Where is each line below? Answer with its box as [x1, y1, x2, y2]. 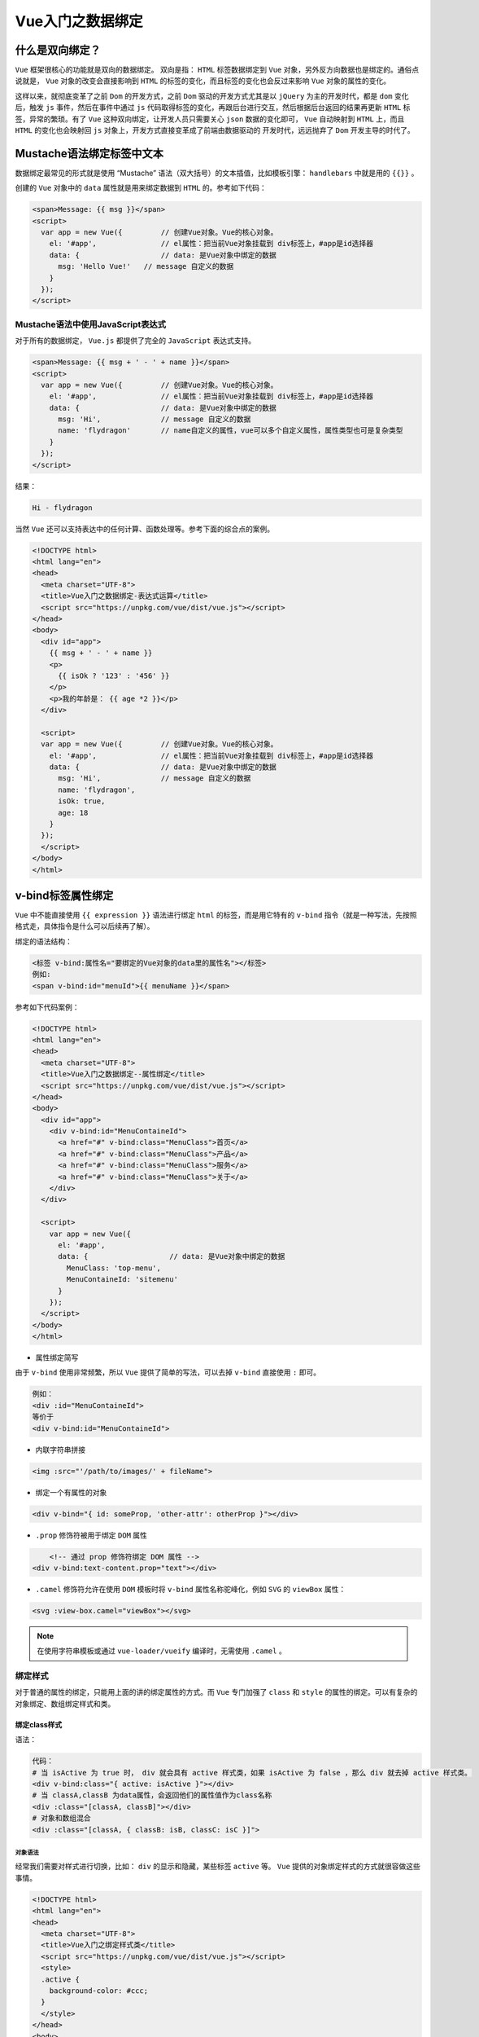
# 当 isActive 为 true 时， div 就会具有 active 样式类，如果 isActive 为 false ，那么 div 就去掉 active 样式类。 [32, 1768, 472, 1777]
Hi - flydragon [32, 503, 93, 513]
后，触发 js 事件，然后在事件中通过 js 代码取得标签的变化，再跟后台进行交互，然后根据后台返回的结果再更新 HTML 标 [15, 103, 411, 112]
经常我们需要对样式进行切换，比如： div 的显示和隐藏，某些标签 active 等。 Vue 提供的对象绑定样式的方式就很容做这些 [15, 1862, 420, 1872]
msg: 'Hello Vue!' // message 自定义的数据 [58, 262, 234, 271]
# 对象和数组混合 [32, 1814, 91, 1823]
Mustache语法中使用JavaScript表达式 [15, 319, 167, 330]
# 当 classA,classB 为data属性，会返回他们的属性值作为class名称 [32, 1791, 272, 1800]
